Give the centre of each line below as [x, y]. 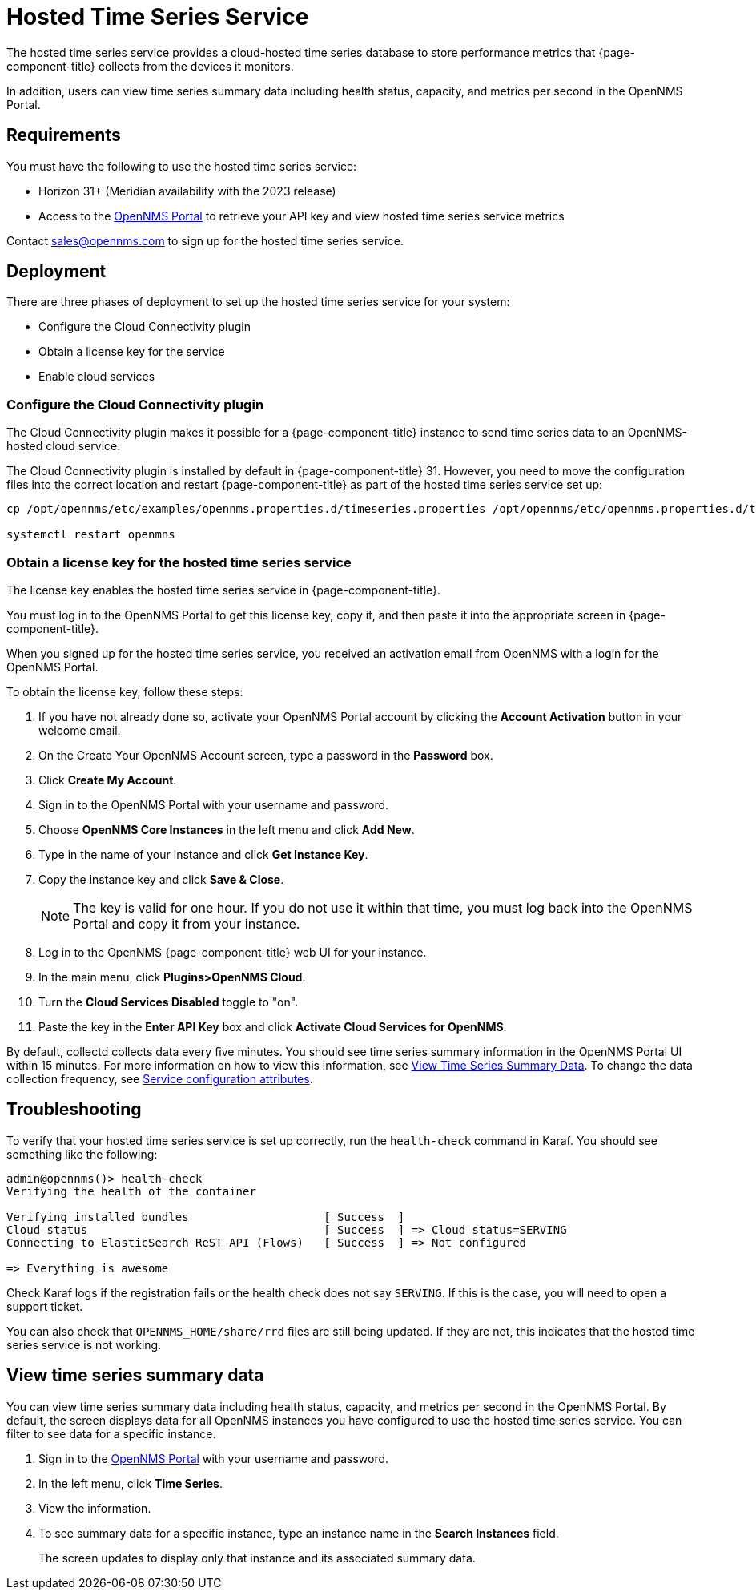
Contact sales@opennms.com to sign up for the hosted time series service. [205, 240]
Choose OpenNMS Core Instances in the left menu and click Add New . [227, 829]
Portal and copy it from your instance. [187, 923]
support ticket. [45, 1306]
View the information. [95, 1508]
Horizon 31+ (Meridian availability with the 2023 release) [187, 191]
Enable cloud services [97, 377]
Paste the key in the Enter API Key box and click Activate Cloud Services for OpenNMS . [273, 1026]
